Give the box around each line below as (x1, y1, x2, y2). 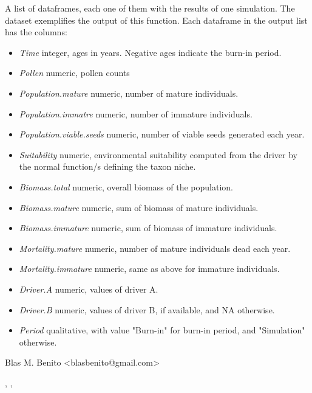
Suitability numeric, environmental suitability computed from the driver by (19, 148, 297, 161)
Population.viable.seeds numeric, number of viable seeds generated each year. (19, 128, 305, 141)
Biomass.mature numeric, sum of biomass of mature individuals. (19, 201, 259, 214)
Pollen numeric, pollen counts (19, 66, 130, 79)
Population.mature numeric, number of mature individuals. (19, 86, 239, 99)
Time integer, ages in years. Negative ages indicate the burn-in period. (19, 46, 282, 58)
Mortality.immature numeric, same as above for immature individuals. (19, 262, 280, 275)
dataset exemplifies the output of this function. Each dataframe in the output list (5, 13, 308, 26)
